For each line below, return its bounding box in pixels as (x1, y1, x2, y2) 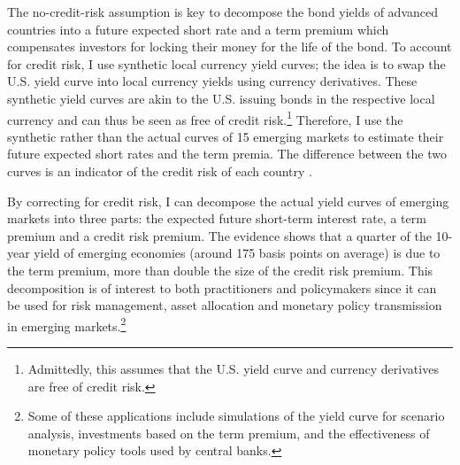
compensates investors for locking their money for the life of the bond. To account (7, 37, 452, 56)
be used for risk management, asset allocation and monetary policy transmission (7, 296, 442, 314)
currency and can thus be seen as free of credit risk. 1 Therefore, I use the (7, 107, 403, 128)
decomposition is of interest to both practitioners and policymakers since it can (7, 278, 437, 297)
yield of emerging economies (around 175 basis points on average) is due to (34, 244, 441, 262)
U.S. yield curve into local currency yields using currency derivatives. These (7, 72, 418, 90)
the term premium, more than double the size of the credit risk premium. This (7, 260, 433, 279)
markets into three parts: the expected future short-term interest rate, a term (7, 209, 426, 228)
